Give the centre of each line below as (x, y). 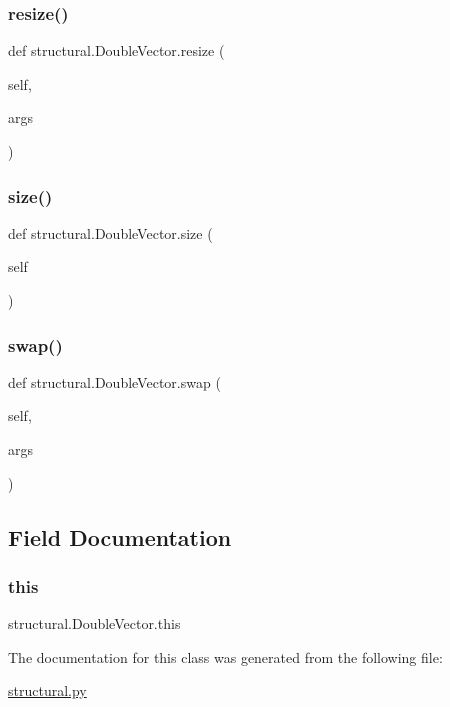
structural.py (47, 690)
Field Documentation (120, 536)
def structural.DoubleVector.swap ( (114, 381)
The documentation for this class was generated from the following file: (225, 656)
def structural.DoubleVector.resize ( (116, 50)
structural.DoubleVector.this (94, 623)
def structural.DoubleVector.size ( (110, 232)
